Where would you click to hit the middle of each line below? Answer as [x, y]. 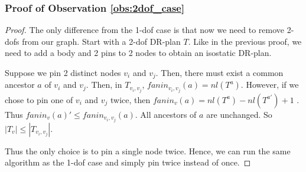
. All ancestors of [166, 114]
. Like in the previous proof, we [245, 41]
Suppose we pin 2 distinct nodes [63, 72]
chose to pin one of [39, 99]
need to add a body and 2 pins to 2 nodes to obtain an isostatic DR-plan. [138, 53]
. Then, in [104, 85]
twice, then [131, 99]
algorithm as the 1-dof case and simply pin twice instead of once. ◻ [128, 162]
